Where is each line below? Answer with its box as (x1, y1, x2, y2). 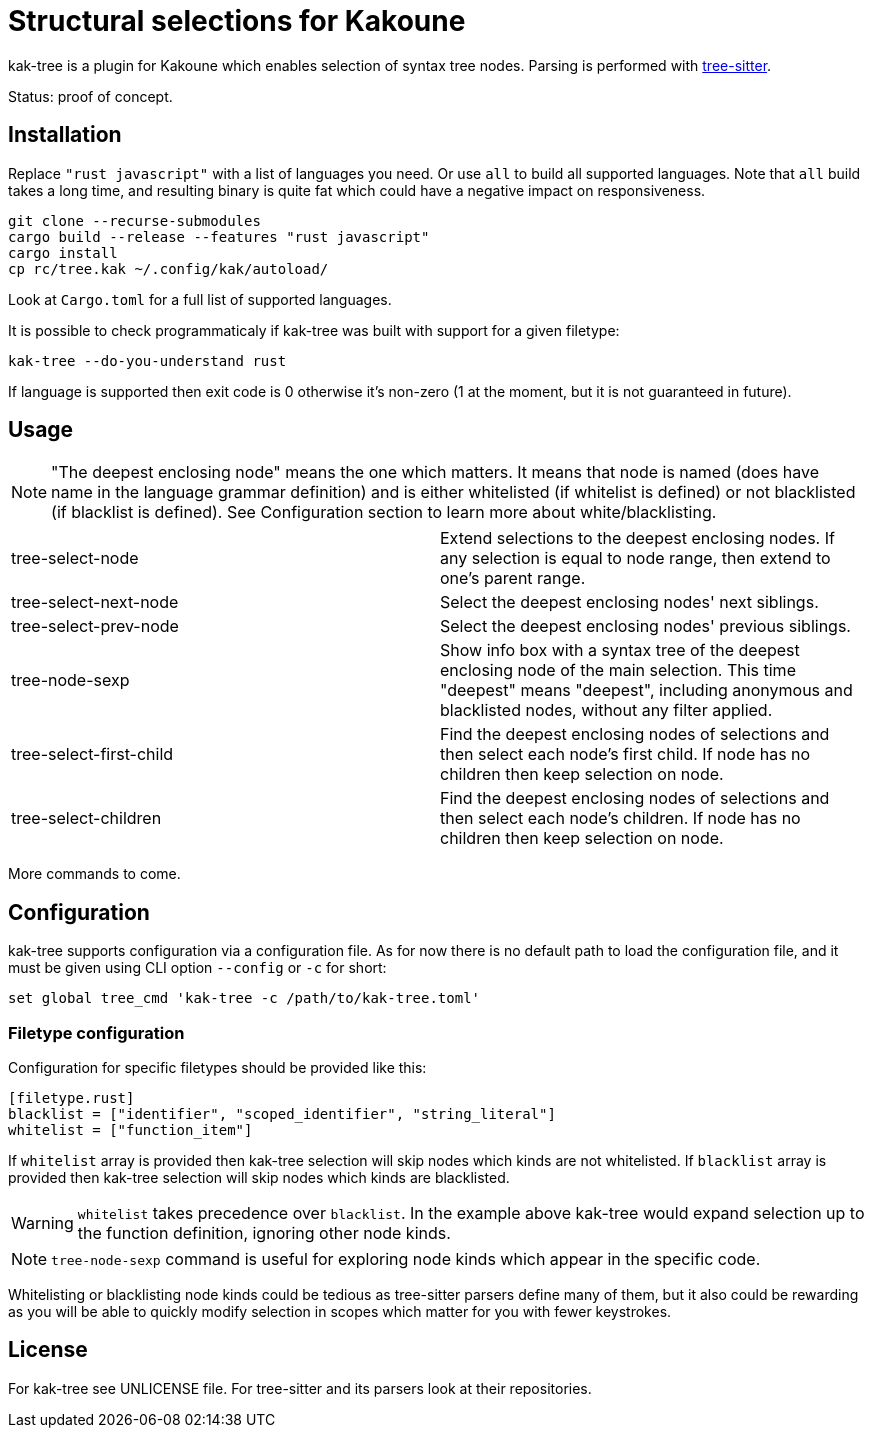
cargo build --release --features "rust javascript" (8, 228, 430, 245)
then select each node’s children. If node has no (440, 808, 801, 829)
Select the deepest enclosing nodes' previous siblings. (440, 616, 851, 637)
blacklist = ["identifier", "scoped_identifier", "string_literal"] (8, 1106, 556, 1123)
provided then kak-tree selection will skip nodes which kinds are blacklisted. (8, 1169, 510, 1187)
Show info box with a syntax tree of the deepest (440, 640, 800, 661)
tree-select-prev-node (11, 616, 179, 637)
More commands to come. (8, 865, 181, 883)
